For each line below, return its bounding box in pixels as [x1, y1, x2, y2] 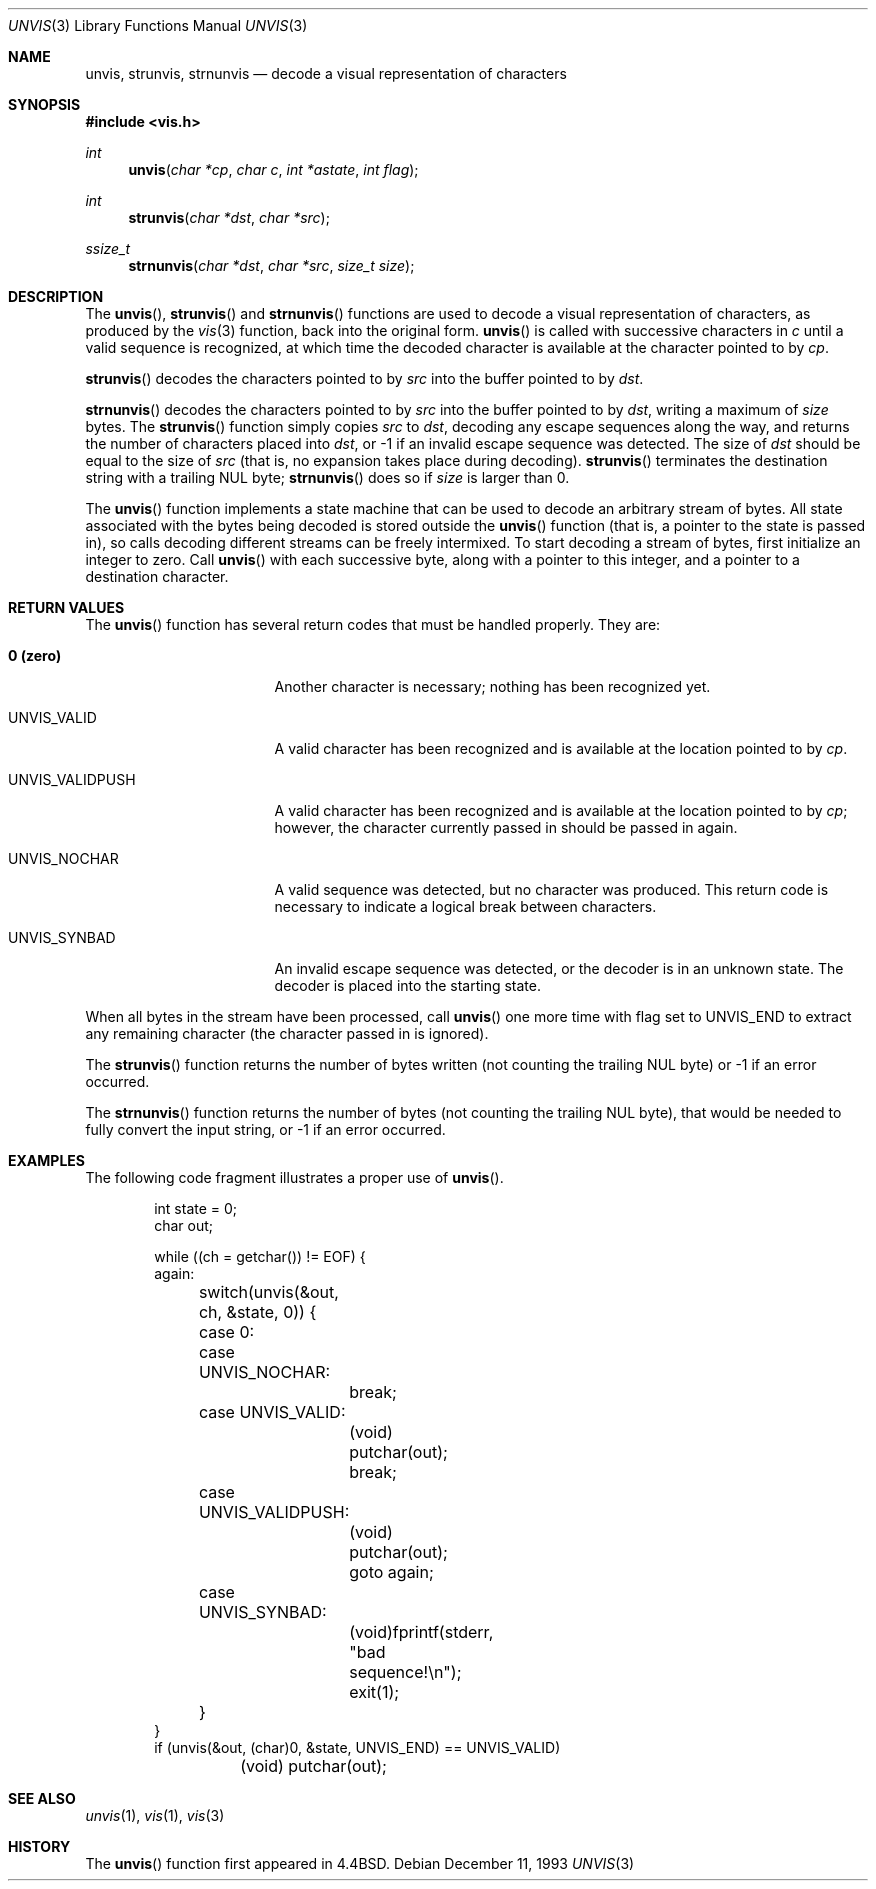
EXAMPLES [8, 1152, 85, 1169]
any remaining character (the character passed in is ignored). [85, 1025, 489, 1042]
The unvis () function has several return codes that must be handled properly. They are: [85, 616, 661, 633]
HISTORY [8, 1838, 71, 1855]
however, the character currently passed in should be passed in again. [274, 819, 738, 836]
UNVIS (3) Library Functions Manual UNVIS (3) [8, 17, 308, 34]
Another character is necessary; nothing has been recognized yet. [274, 678, 711, 695]
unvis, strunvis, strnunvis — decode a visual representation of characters [85, 65, 567, 82]
